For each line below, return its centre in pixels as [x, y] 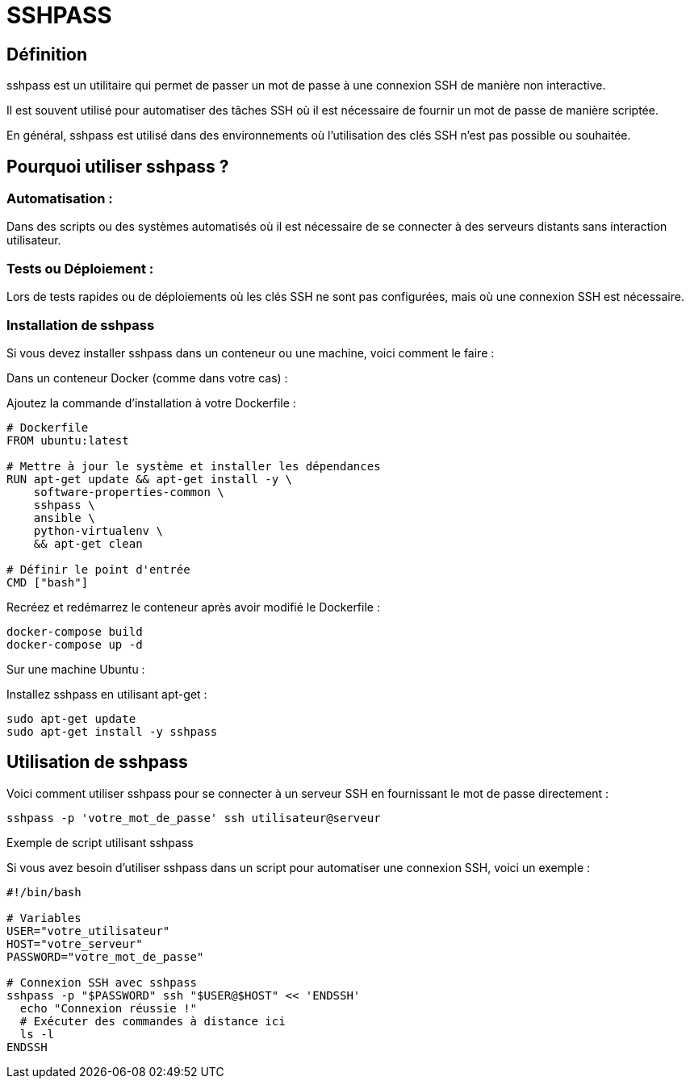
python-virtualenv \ [98, 530]
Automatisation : [60, 199]
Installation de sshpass [81, 325]
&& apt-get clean [88, 543]
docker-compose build [75, 631]
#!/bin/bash [44, 892]
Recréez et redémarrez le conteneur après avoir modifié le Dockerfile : [193, 607]
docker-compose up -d [75, 644]
